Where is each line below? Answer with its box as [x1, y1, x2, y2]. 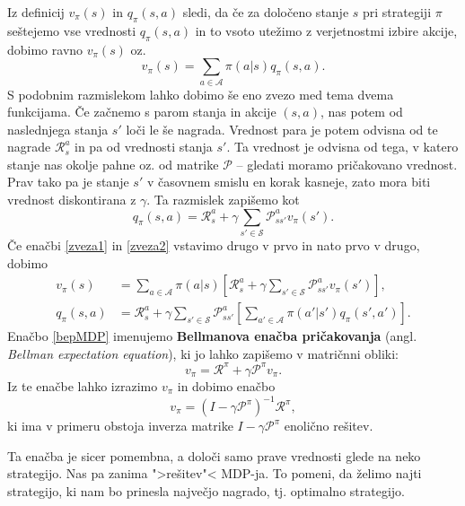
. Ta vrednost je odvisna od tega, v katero [226, 137, 459, 156]
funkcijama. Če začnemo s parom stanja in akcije [7, 102, 276, 121]
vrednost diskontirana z [7, 190, 136, 209]
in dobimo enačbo [177, 376, 276, 395]
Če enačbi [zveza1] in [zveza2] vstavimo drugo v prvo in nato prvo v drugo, [7, 236, 420, 254]
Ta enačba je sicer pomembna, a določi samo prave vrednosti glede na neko [7, 446, 421, 465]
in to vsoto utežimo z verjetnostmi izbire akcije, [195, 21, 458, 39]
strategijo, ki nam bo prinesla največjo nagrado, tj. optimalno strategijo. [7, 481, 406, 500]
